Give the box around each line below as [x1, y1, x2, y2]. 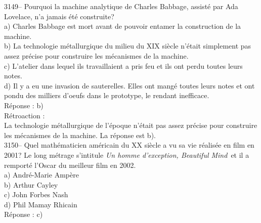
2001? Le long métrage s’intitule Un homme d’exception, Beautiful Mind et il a [4, 149, 249, 160]
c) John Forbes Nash [4, 189, 68, 200]
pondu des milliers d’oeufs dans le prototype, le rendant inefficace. [4, 90, 209, 101]
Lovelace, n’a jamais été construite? [4, 11, 114, 21]
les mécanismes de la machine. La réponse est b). [4, 129, 156, 140]
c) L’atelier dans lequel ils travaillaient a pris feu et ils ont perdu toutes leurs [4, 60, 243, 71]
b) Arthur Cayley [4, 179, 58, 190]
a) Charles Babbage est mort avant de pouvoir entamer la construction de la [4, 21, 241, 31]
